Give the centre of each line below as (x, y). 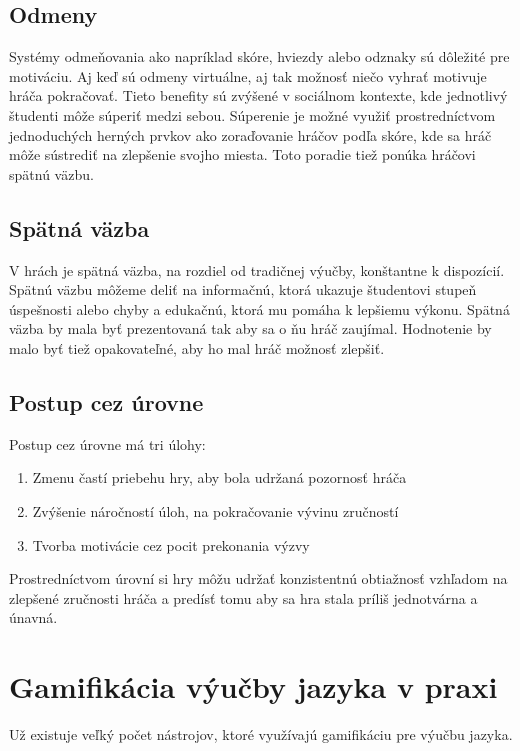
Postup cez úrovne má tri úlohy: (107, 443)
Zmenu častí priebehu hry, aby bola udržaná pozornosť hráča (219, 477)
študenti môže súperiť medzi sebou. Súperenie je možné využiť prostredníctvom (252, 114)
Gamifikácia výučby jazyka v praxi (253, 686)
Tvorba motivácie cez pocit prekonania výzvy (171, 544)
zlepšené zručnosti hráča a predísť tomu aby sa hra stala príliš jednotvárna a (243, 597)
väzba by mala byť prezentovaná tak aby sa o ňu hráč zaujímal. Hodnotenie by (250, 328)
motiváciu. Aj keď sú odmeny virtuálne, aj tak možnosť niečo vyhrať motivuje (248, 75)
